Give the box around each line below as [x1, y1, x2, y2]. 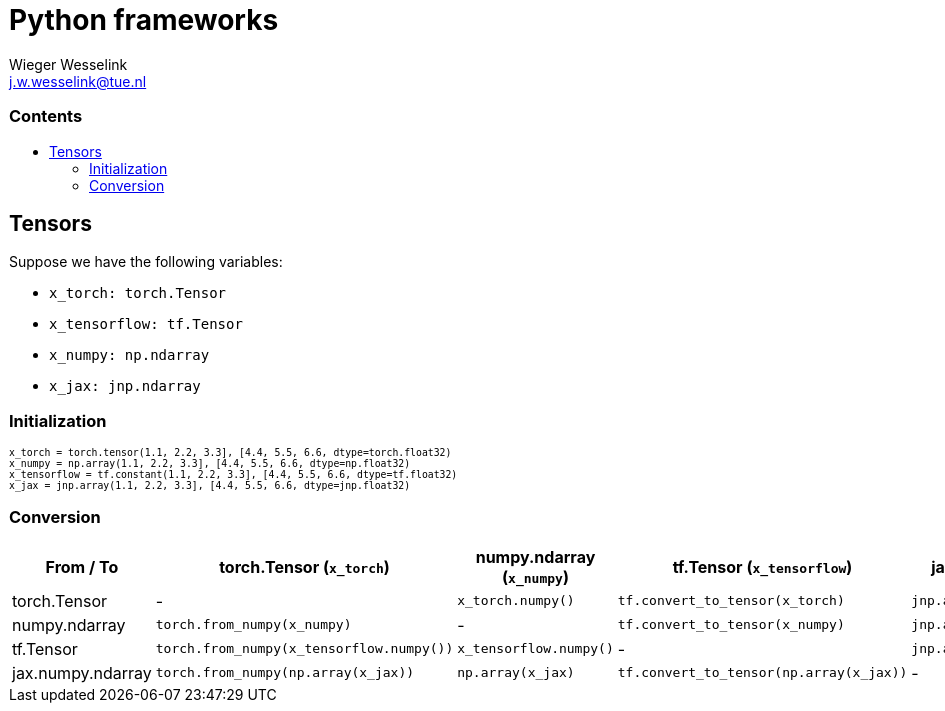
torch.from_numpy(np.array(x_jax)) [155, 665, 415, 681]
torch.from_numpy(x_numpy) [155, 617, 352, 633]
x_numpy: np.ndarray [49, 347, 210, 364]
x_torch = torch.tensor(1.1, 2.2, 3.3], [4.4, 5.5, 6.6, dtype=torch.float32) [9, 447, 452, 459]
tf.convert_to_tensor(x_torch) [617, 593, 845, 609]
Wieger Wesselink [9, 55, 128, 73]
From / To [45, 556, 119, 577]
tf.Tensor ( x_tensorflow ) [672, 556, 853, 577]
